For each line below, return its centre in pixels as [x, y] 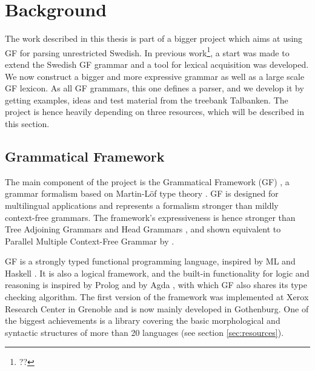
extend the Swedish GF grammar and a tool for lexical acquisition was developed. [157, 64]
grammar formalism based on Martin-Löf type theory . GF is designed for [142, 193]
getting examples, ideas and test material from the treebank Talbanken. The [147, 100]
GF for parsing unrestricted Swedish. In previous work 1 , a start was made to [147, 51]
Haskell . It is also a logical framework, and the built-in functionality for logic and [157, 273]
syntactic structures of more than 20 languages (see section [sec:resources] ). [144, 332]
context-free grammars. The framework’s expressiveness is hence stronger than [150, 217]
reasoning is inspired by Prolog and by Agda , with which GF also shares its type [156, 285]
